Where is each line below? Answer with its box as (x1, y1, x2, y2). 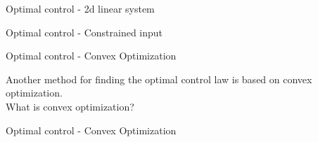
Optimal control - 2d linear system (6, 1, 155, 15)
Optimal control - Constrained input (6, 24, 163, 39)
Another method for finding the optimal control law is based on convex (6, 71, 312, 86)
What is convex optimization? (6, 99, 134, 113)
